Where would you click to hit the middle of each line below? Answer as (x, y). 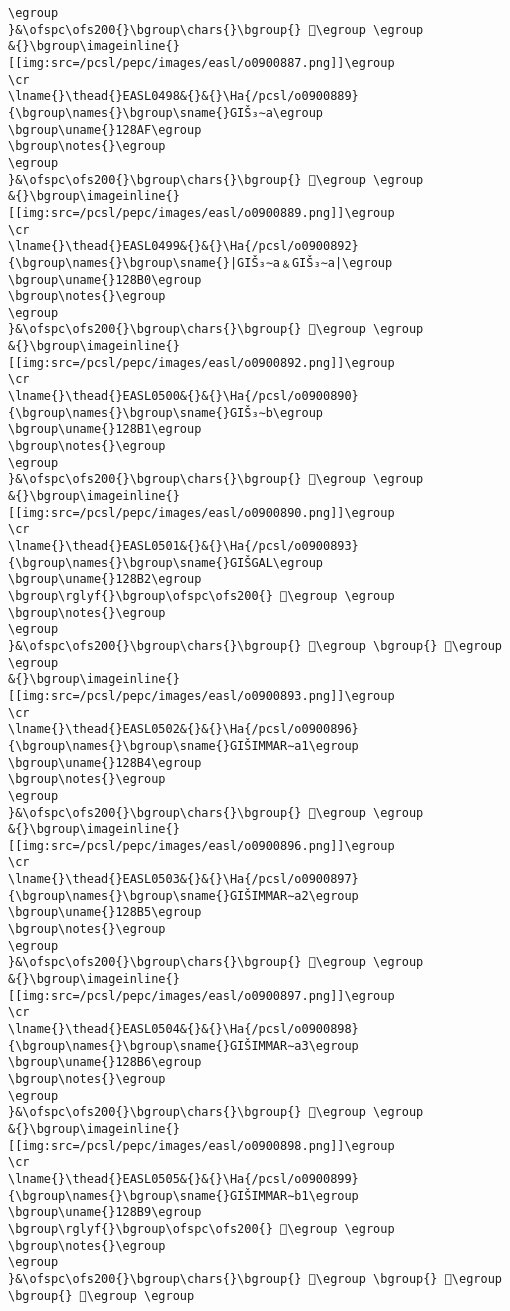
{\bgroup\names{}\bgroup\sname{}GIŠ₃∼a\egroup (165, 112)
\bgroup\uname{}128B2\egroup (105, 579)
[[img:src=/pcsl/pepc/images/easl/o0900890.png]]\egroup (201, 512)
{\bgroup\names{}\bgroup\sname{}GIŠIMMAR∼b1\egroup (183, 1195)
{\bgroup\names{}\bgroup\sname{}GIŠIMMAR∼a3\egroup (183, 1045)
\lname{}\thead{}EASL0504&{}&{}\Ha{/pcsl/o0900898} (183, 1029)
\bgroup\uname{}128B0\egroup (105, 279)
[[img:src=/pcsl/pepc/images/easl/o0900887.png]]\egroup (201, 62)
